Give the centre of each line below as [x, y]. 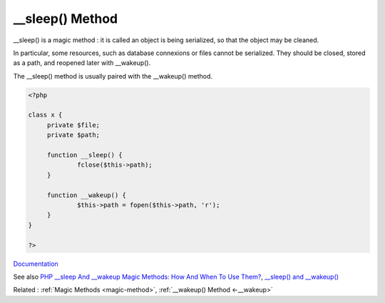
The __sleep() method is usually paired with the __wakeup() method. [113, 76]
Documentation [36, 264]
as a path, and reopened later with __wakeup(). [82, 63]
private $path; [73, 135]
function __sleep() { [84, 155]
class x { [45, 115]
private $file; [73, 125]
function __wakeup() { [86, 195]
